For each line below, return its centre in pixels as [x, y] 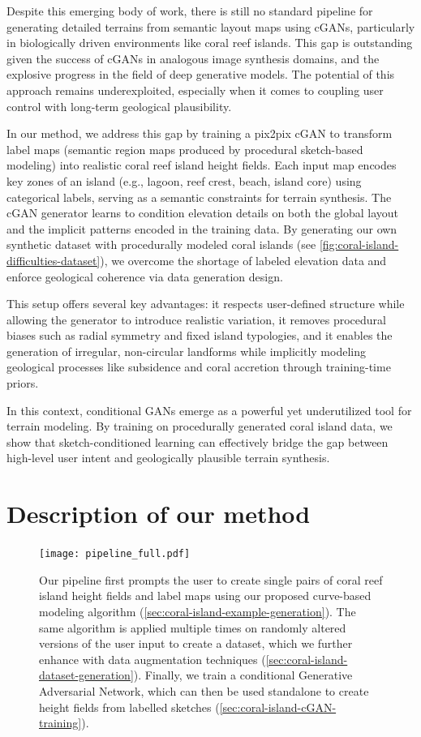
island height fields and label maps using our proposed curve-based [205, 596]
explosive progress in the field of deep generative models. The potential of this [201, 74]
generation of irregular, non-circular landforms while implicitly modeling [186, 351]
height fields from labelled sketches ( [129, 707]
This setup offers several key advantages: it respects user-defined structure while [206, 304]
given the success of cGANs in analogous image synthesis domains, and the [193, 58]
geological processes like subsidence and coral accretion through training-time [199, 367]
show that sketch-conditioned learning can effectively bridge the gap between [198, 441]
